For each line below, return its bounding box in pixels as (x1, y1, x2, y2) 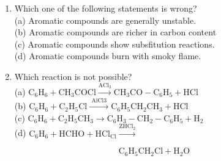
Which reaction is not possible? (14, 70, 132, 82)
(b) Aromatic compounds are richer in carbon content (14, 26, 217, 38)
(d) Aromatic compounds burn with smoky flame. (14, 49, 201, 62)
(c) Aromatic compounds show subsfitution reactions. (14, 37, 215, 50)
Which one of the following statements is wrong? (14, 2, 197, 14)
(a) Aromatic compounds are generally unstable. (14, 13, 197, 26)
